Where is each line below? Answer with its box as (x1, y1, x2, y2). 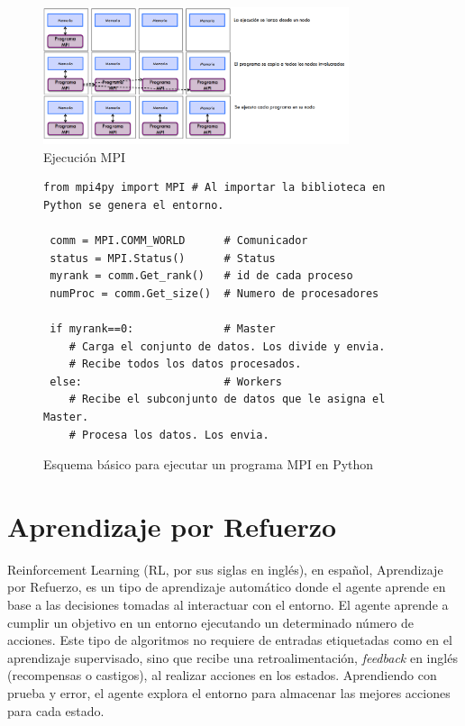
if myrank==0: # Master (50, 322, 276, 335)
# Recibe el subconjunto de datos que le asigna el (68, 393, 386, 406)
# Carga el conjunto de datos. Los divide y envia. (68, 340, 386, 353)
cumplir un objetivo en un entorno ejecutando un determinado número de (7, 613, 414, 631)
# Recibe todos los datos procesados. (68, 358, 302, 371)
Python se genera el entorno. (43, 198, 224, 212)
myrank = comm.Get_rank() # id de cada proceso (50, 269, 353, 283)
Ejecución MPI (43, 147, 126, 166)
